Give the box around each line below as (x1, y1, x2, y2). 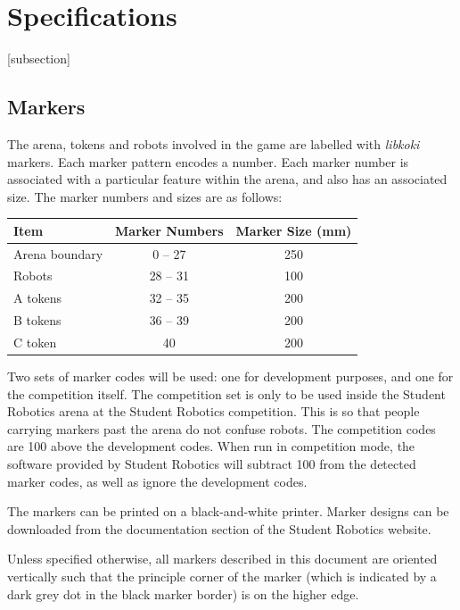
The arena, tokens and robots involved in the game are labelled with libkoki (7, 134, 420, 153)
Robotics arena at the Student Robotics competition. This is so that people (7, 402, 420, 421)
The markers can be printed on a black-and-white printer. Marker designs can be (7, 502, 449, 521)
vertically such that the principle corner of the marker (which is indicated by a (7, 567, 437, 586)
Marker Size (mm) (235, 221, 352, 239)
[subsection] (7, 49, 70, 68)
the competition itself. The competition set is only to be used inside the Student (7, 384, 446, 403)
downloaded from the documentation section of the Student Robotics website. (7, 519, 431, 538)
